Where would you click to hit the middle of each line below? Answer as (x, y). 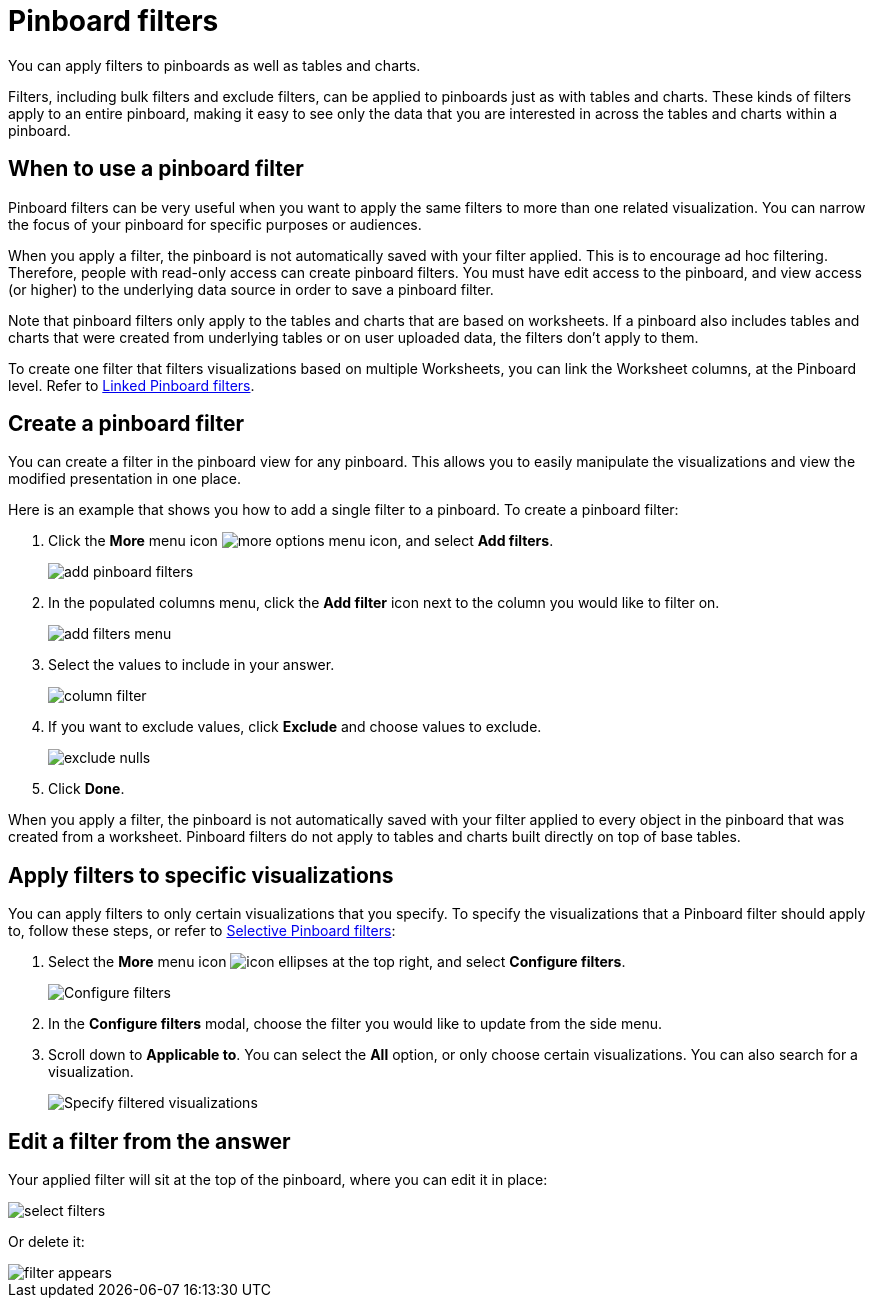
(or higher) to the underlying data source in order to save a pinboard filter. (251, 289)
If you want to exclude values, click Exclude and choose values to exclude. (295, 727)
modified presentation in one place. (124, 479)
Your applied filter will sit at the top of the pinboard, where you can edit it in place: (278, 1180)
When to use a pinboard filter (156, 169)
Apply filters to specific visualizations (201, 875)
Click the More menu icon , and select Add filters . (301, 541)
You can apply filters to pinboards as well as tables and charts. (214, 65)
